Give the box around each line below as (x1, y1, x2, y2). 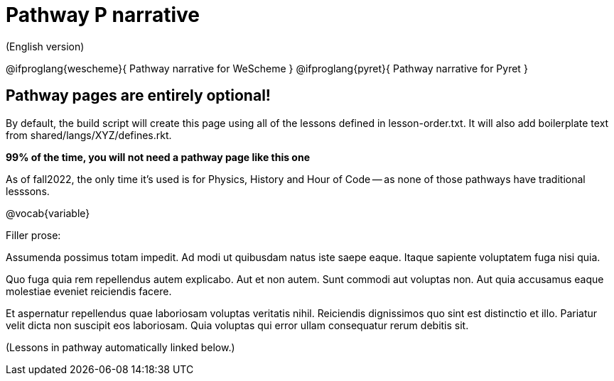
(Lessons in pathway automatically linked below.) (6, 341, 235, 353)
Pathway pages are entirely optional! (6, 87, 271, 105)
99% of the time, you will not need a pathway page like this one (6, 150, 311, 163)
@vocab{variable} (6, 206, 90, 219)
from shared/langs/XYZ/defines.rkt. (6, 128, 172, 141)
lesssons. (6, 184, 50, 197)
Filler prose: (6, 228, 61, 241)
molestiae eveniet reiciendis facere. (6, 285, 172, 297)
